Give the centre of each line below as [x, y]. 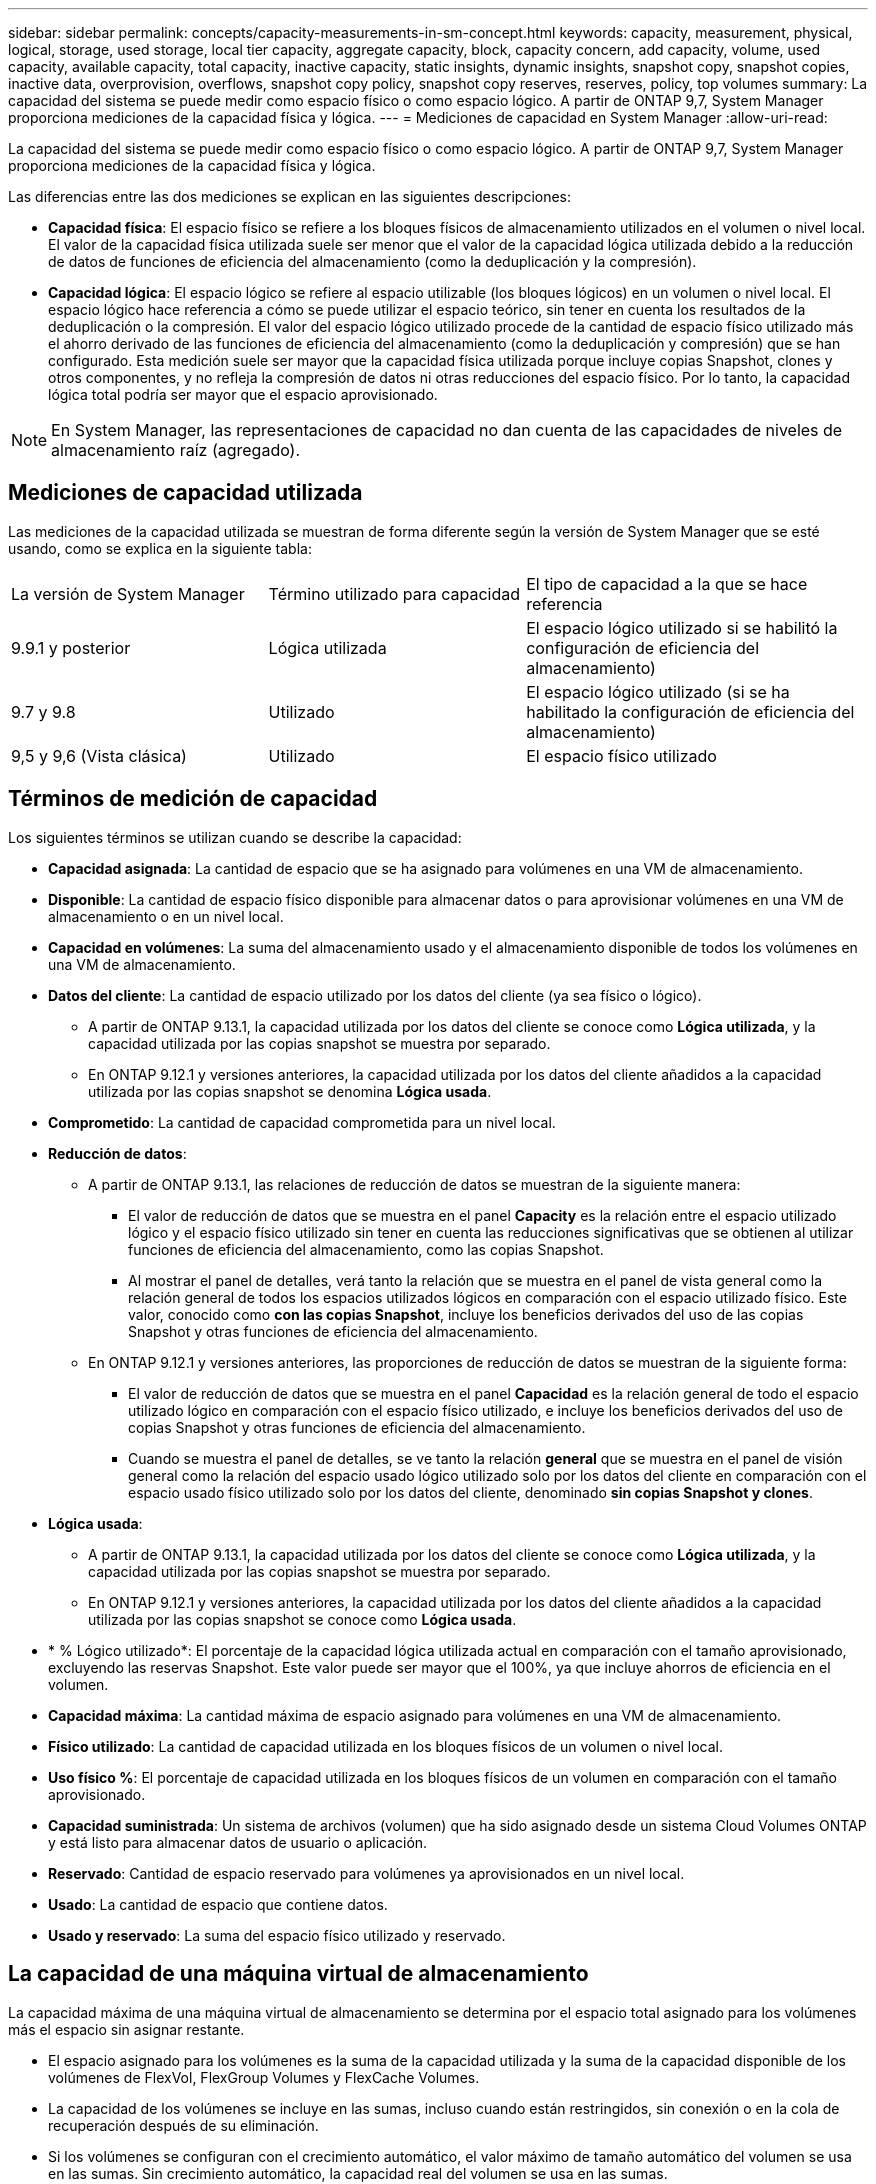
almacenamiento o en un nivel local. [166, 916]
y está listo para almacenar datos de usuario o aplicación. [238, 1842]
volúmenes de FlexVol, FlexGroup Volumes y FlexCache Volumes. [264, 2077]
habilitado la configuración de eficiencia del [690, 711]
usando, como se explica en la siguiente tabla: [160, 548]
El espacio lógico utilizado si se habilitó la [682, 627]
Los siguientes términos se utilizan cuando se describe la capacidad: [235, 837]
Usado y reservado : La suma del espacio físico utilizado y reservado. [277, 1935]
